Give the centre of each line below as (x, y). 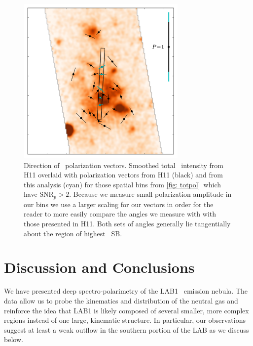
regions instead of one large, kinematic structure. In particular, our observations (125, 320)
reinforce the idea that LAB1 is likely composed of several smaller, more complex (126, 310)
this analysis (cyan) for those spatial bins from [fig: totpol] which (122, 184)
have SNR (39, 194)
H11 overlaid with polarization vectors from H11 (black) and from (123, 175)
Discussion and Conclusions (99, 267)
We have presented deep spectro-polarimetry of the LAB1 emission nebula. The (126, 291)
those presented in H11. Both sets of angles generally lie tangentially (127, 224)
